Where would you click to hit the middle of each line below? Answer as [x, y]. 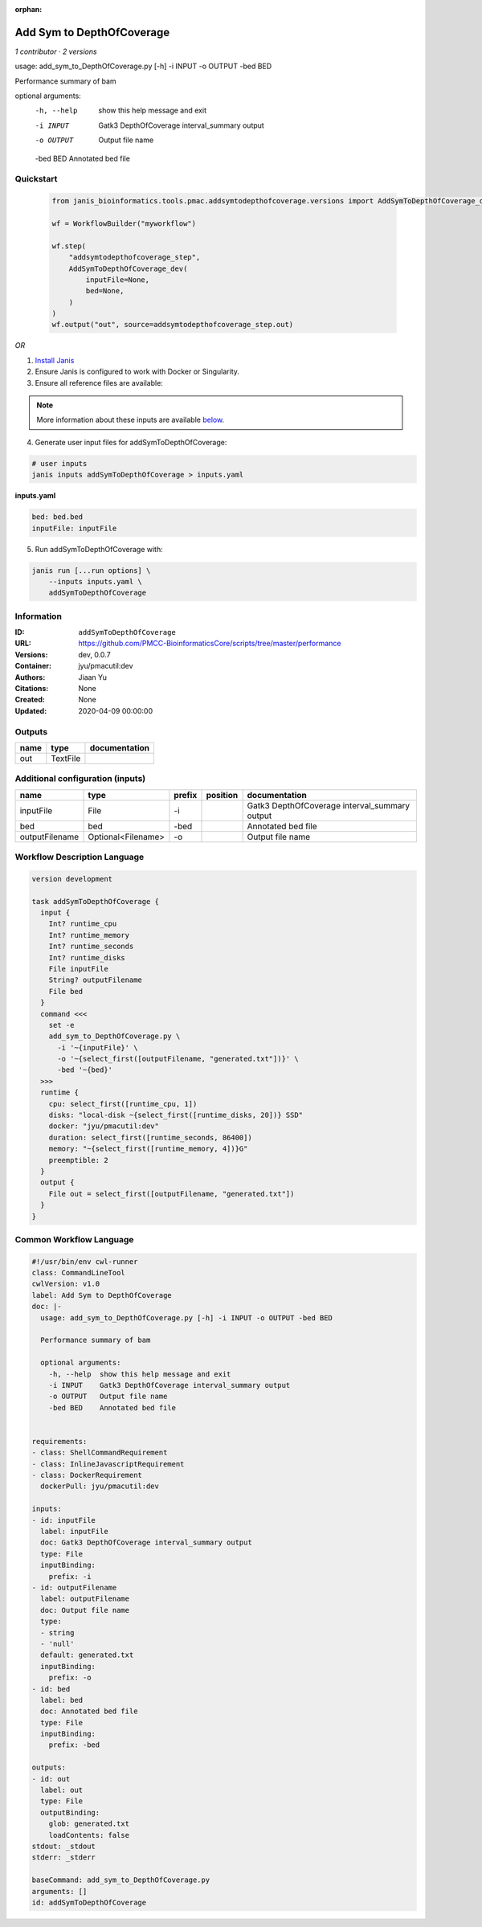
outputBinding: [70, 1812]
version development [72, 879]
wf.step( [69, 246]
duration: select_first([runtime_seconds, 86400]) [150, 1137]
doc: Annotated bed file [89, 1711]
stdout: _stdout [64, 1846]
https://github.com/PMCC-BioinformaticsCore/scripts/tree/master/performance [210, 644]
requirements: [59, 1441]
